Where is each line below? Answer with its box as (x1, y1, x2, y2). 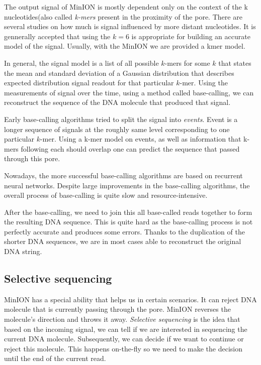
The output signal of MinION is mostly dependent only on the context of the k (4, 2, 248, 12)
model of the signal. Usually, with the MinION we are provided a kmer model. (4, 41, 245, 51)
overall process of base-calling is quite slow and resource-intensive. (4, 190, 208, 200)
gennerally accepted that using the (4, 31, 111, 41)
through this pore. (4, 153, 60, 164)
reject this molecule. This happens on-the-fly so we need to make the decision (4, 343, 243, 353)
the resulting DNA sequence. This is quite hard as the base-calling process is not (4, 216, 253, 227)
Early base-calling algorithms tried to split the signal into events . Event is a (4, 113, 238, 124)
